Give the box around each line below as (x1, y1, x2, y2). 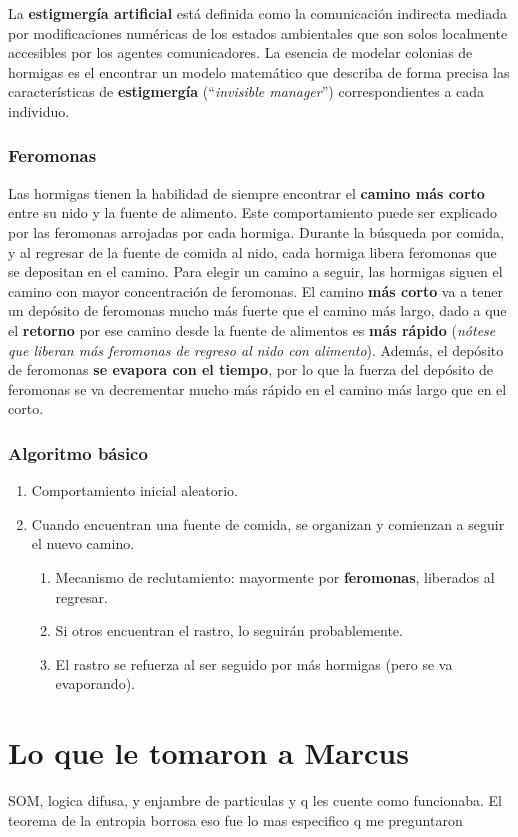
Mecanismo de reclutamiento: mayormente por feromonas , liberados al (55, 566, 495, 587)
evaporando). (55, 673, 135, 694)
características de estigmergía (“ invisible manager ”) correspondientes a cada (8, 81, 485, 102)
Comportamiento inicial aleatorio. (31, 480, 239, 501)
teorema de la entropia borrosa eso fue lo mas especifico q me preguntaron (8, 809, 463, 830)
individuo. (8, 100, 70, 121)
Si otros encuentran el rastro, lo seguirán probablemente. (55, 620, 403, 641)
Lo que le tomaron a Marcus (8, 732, 409, 773)
